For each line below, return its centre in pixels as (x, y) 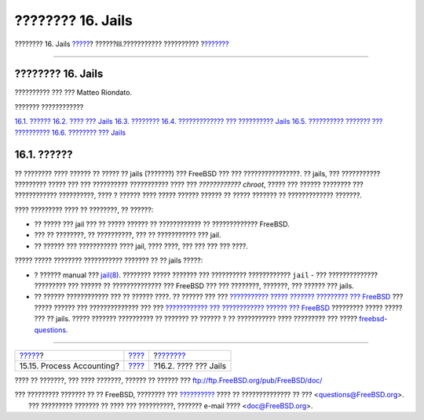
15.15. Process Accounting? (69, 366)
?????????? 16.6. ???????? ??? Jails (70, 132)
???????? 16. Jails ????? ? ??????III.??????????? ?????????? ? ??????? (122, 44)
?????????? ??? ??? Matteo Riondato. (73, 92)
